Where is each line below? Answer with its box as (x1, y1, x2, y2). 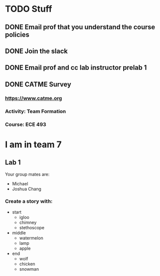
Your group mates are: (5, 171, 50, 177)
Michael (12, 180, 28, 186)
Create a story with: (5, 198, 53, 205)
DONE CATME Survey (5, 80, 71, 88)
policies (5, 30, 30, 39)
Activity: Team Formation (5, 108, 66, 115)
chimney (19, 219, 37, 225)
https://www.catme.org (5, 95, 62, 101)
